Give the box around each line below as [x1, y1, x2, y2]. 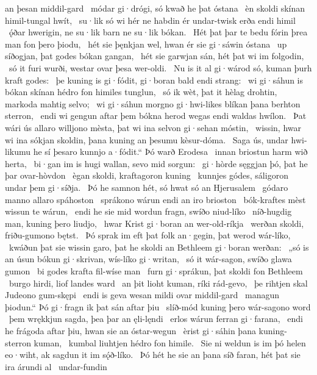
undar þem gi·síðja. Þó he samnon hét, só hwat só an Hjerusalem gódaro [5, 180, 288, 193]
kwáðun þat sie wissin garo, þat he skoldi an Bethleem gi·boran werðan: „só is [9, 240, 309, 253]
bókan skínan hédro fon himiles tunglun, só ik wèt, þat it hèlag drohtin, [5, 85, 277, 98]
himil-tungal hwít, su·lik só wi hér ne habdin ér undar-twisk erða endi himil [5, 13, 296, 26]
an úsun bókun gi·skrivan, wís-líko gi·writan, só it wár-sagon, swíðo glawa [5, 252, 292, 265]
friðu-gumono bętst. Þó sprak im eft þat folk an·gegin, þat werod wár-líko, [5, 229, 291, 241]
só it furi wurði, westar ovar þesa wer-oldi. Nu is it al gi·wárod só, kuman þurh [9, 61, 312, 74]
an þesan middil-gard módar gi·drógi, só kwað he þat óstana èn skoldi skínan [5, 2, 305, 14]
